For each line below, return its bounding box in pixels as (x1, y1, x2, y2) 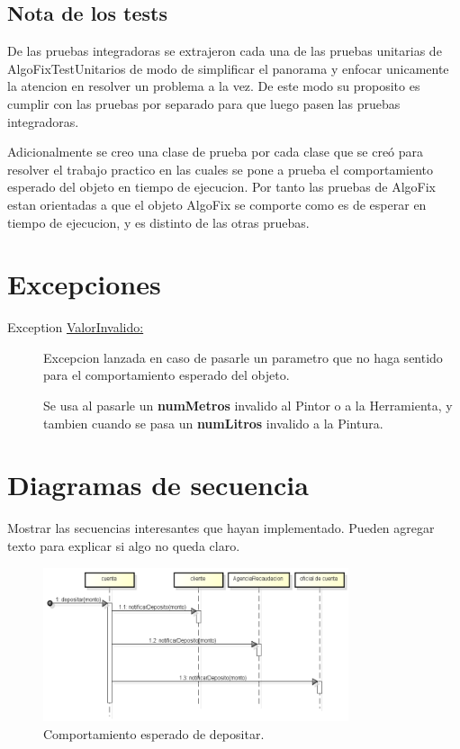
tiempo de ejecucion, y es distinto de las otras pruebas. (7, 212, 310, 231)
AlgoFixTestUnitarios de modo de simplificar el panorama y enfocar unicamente (7, 59, 449, 77)
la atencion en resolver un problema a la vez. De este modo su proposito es (7, 77, 420, 95)
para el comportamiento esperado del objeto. (43, 365, 290, 384)
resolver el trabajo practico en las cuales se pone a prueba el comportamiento (7, 159, 434, 178)
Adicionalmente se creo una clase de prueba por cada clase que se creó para (7, 142, 424, 161)
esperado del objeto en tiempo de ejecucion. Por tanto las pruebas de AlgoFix (7, 177, 436, 196)
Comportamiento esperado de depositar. (43, 724, 265, 743)
